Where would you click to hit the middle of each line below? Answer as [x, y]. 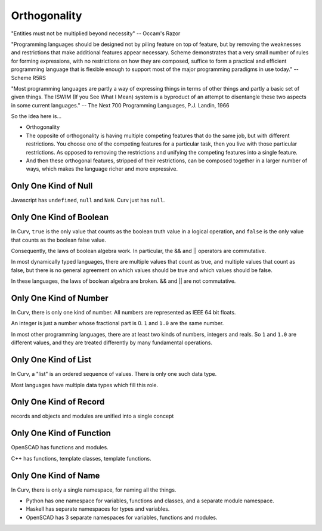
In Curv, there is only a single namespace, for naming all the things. [94, 490]
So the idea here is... [36, 116]
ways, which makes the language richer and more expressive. [102, 169]
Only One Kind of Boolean [60, 217]
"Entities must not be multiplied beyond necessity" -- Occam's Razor [96, 33]
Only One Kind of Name [55, 475]
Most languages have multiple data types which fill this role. [84, 385]
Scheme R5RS [29, 78]
